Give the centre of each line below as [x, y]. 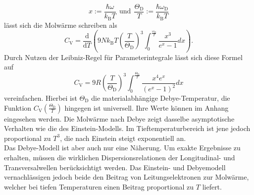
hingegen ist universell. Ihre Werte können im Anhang [147, 107]
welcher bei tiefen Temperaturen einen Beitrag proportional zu [99, 186]
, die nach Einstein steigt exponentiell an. [123, 138]
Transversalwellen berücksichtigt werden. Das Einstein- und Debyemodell [115, 167]
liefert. [212, 186]
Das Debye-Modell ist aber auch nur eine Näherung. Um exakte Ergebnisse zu [122, 148]
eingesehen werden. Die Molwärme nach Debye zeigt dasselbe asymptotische [119, 118]
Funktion [18, 107]
